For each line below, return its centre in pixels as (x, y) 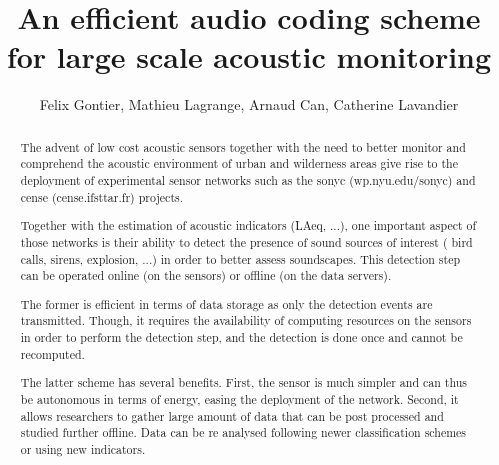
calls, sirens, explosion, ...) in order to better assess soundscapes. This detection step (240, 258)
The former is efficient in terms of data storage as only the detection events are (226, 303)
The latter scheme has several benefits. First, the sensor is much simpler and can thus (243, 382)
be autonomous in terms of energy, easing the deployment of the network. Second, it (239, 398)
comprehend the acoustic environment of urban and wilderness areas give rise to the (239, 163)
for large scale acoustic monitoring (249, 56)
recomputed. (52, 353)
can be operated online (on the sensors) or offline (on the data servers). (206, 275)
